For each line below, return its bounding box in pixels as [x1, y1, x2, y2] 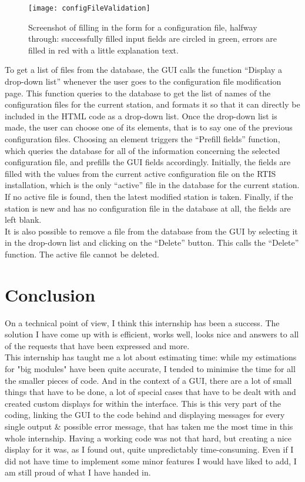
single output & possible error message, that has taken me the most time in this [5, 420, 293, 432]
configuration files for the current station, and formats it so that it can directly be [5, 98, 300, 111]
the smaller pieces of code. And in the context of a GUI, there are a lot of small [5, 374, 292, 386]
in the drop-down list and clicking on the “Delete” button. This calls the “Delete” [5, 236, 299, 249]
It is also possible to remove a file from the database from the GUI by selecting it [5, 225, 298, 237]
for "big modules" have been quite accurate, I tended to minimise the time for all [5, 363, 296, 375]
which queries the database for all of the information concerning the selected [5, 144, 280, 156]
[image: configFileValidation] [28, 4, 150, 12]
